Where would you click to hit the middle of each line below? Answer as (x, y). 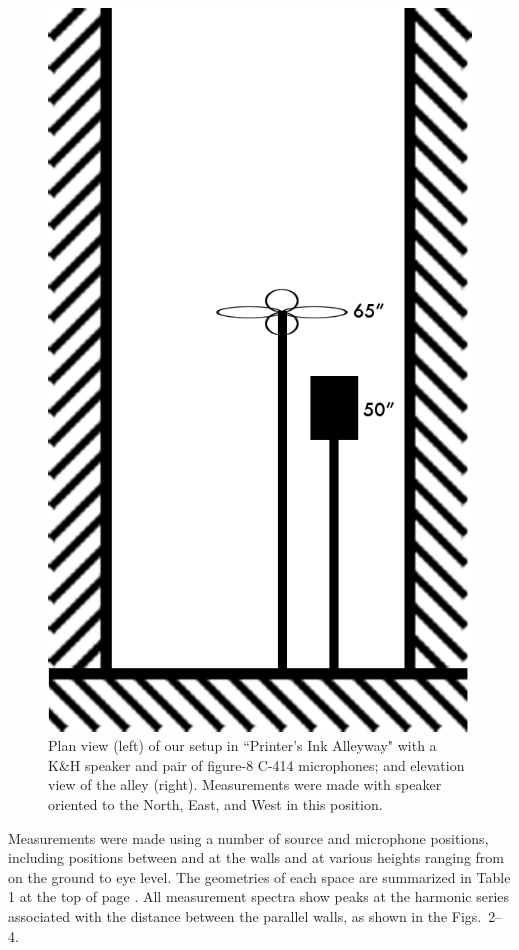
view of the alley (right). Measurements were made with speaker (245, 784)
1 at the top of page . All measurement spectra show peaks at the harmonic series (259, 896)
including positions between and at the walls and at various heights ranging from (256, 857)
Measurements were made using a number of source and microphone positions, (248, 837)
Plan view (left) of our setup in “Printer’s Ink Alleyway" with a (242, 745)
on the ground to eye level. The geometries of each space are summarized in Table (259, 876)
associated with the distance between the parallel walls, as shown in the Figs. (245, 915)
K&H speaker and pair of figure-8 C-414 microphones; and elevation (256, 764)
